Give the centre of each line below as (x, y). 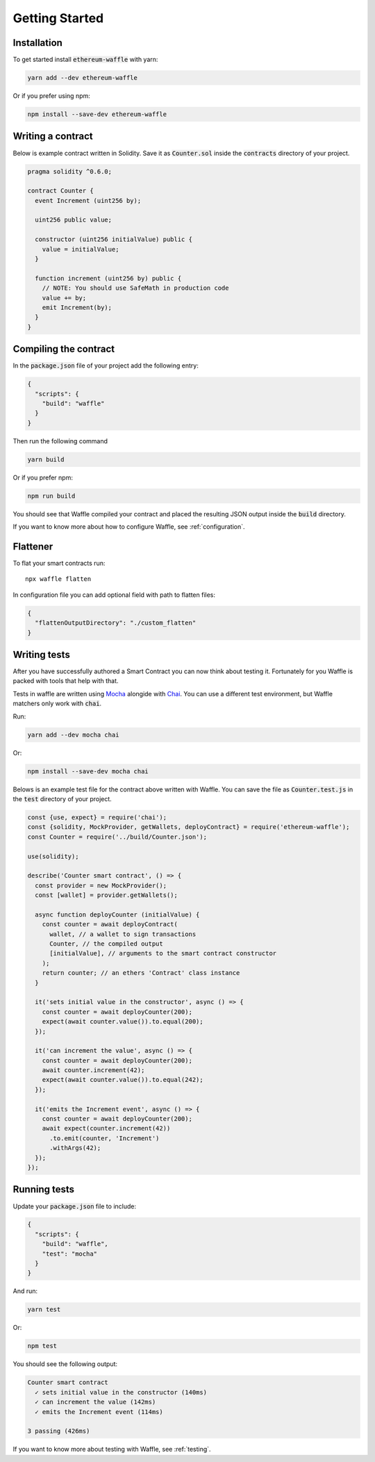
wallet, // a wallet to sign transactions (123, 934)
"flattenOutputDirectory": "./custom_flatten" (116, 623)
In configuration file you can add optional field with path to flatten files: (114, 595)
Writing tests (42, 654)
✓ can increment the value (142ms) (95, 1402)
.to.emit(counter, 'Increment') (105, 1138)
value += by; (64, 298)
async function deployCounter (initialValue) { (117, 914)
